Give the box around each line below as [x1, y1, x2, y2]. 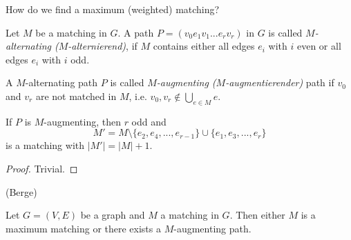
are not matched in [35, 88, 117, 103]
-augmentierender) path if [225, 75, 334, 90]
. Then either [229, 208, 285, 222]
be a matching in [35, 25, 107, 39]
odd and [131, 114, 167, 128]
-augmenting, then [44, 114, 121, 128]
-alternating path [25, 75, 98, 90]
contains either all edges [153, 39, 255, 53]
